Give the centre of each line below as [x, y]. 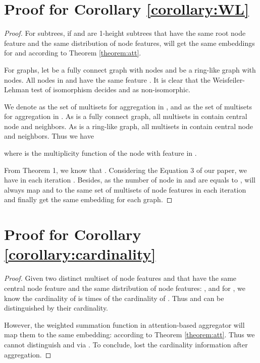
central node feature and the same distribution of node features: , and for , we [125, 288]
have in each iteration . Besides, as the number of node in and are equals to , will [130, 180]
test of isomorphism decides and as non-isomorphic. [111, 89]
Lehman [17, 89]
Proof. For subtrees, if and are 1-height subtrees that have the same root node [125, 33]
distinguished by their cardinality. [56, 308]
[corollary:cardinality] [80, 254]
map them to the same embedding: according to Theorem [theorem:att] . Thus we [129, 335]
